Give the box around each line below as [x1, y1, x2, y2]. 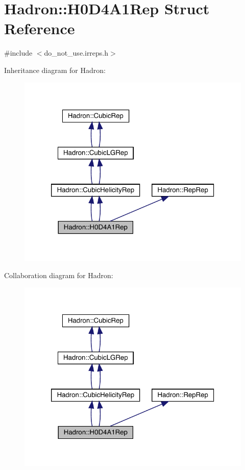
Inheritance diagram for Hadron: [4, 64, 106, 75]
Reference [4, 18, 75, 39]
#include [4, 47, 33, 58]
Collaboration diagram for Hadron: [4, 269, 113, 280]
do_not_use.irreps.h [44, 47, 109, 58]
